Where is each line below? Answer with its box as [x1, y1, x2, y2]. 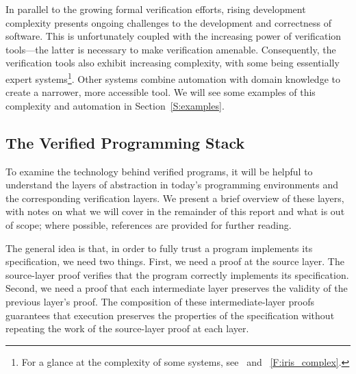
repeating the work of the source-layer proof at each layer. [5, 321, 249, 336]
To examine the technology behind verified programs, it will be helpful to [5, 164, 313, 178]
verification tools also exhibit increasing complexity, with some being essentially [5, 55, 340, 70]
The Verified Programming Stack [5, 132, 245, 153]
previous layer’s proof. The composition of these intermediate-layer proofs [5, 294, 314, 308]
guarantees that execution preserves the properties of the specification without [5, 308, 335, 322]
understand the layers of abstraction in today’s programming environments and [5, 177, 338, 192]
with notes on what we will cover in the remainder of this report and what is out [5, 204, 345, 219]
